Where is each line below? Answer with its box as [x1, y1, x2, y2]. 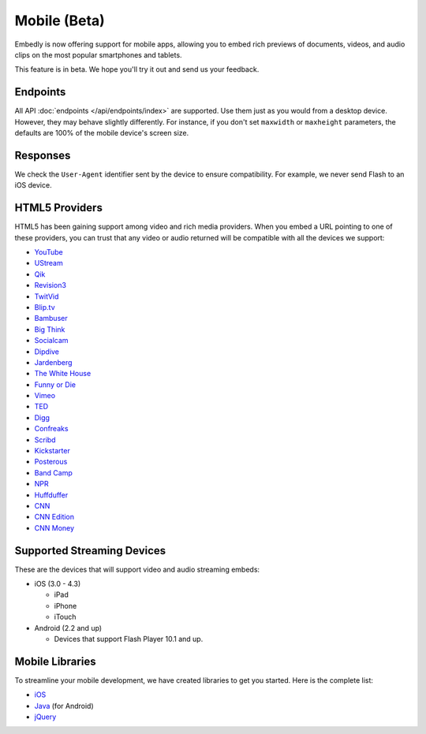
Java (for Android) [34, 701, 94, 710]
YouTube [34, 248, 63, 256]
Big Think [34, 324, 65, 334]
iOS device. [14, 181, 52, 190]
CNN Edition [34, 512, 75, 522]
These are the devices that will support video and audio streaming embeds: [14, 564, 260, 574]
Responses [14, 148, 71, 162]
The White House [34, 369, 92, 378]
